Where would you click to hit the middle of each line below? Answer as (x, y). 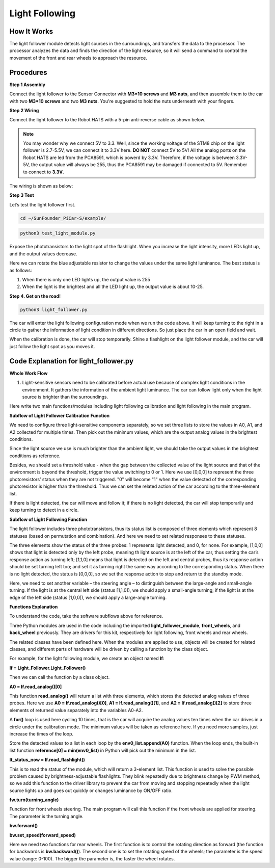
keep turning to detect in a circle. (44, 510)
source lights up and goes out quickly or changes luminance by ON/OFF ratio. (91, 791)
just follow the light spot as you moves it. (52, 346)
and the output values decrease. (43, 254)
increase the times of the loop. (42, 733)
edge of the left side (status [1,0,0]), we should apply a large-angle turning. (88, 597)
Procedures (29, 72)
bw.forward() (24, 826)
